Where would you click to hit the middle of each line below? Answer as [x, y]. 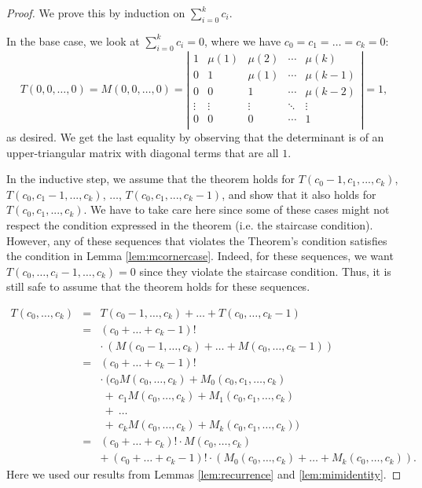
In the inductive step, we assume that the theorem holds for [151, 179]
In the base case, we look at [73, 40]
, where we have [242, 40]
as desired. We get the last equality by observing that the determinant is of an [195, 136]
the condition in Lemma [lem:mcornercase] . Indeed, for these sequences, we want [200, 256]
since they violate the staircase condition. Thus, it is [265, 271]
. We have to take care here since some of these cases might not [237, 209]
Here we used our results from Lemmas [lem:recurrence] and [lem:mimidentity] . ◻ [204, 474]
